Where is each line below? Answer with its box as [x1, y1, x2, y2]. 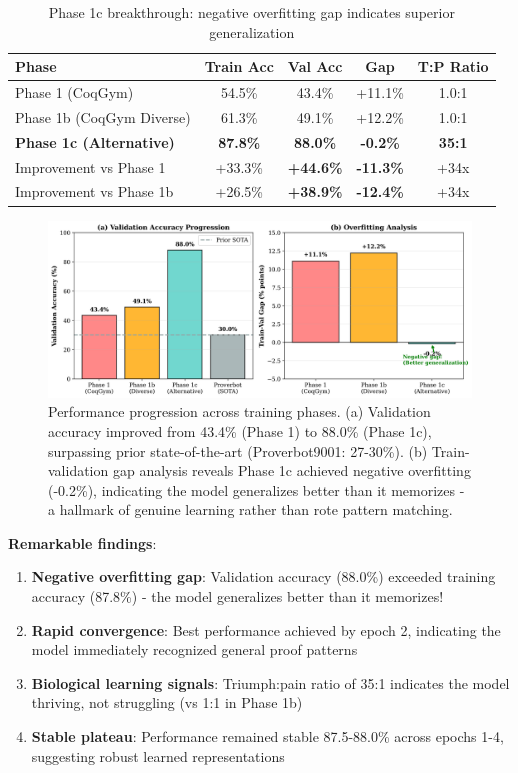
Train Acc [204, 56, 274, 77]
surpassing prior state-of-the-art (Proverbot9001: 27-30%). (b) [48, 440, 428, 461]
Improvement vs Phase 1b [15, 181, 174, 202]
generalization [209, 21, 295, 42]
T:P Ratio [417, 56, 489, 77]
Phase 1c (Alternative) [15, 131, 175, 152]
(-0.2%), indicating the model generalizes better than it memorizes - [48, 479, 465, 500]
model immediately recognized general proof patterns [31, 639, 358, 660]
